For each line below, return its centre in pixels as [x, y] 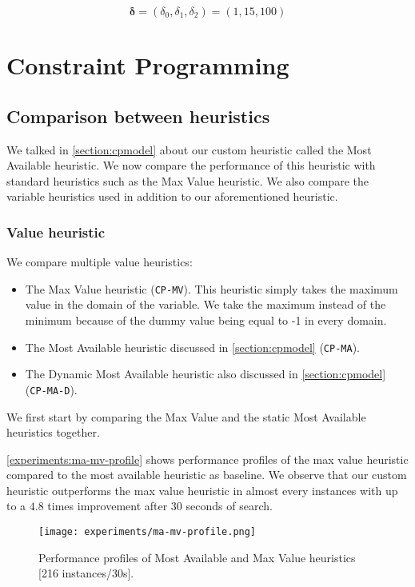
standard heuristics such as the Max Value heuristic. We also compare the [188, 180]
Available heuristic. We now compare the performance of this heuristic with [191, 165]
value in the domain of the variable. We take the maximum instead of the [206, 304]
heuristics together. [53, 432]
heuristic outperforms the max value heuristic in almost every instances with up [202, 490]
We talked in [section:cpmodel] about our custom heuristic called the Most [189, 149]
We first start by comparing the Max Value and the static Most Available [186, 416]
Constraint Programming [148, 65]
